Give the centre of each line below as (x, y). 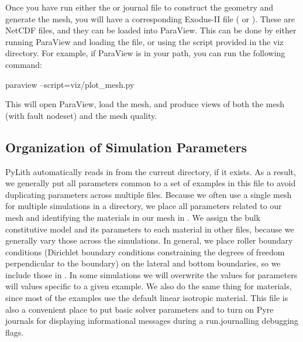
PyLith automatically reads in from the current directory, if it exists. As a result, (151, 171)
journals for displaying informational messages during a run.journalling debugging (152, 321)
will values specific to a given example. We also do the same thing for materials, (149, 286)
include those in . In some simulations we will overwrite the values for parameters (151, 274)
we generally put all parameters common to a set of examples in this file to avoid (151, 183)
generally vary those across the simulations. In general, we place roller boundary (149, 240)
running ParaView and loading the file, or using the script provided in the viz (144, 41)
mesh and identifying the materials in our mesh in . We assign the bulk (133, 217)
